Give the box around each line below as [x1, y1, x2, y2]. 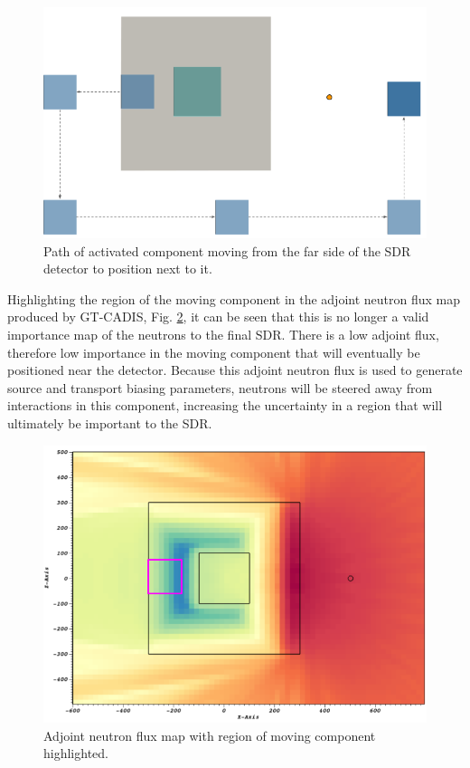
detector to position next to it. [43, 259, 212, 278]
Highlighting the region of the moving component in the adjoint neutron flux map [7, 289, 461, 308]
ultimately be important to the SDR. [7, 413, 212, 432]
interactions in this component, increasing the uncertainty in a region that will [7, 396, 443, 415]
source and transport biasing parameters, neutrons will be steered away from [7, 378, 433, 397]
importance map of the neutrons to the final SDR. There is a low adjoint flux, [7, 324, 439, 343]
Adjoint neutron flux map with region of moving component [43, 725, 376, 744]
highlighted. [43, 744, 108, 763]
